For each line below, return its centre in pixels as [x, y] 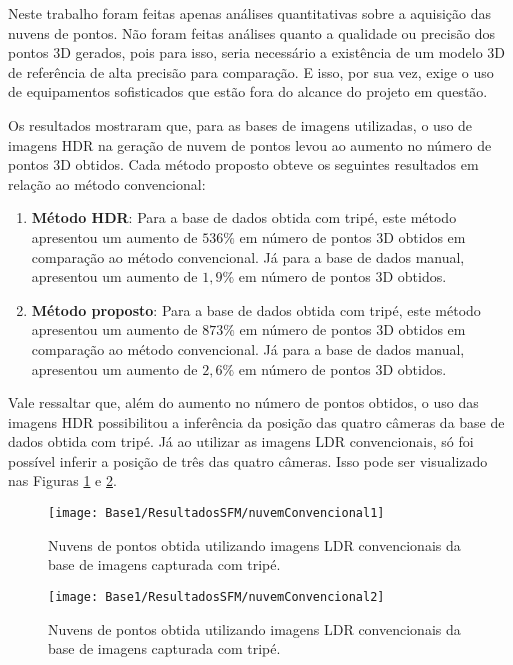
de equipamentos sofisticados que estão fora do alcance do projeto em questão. [248, 91]
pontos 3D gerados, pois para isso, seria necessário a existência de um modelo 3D [257, 52]
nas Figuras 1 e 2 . [62, 480]
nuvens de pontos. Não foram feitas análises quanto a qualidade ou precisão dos [252, 32]
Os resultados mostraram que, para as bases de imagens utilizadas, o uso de [240, 124]
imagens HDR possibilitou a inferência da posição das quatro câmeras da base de [256, 421]
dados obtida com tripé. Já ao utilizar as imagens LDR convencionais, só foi [241, 441]
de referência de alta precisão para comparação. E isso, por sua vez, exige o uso [251, 71]
